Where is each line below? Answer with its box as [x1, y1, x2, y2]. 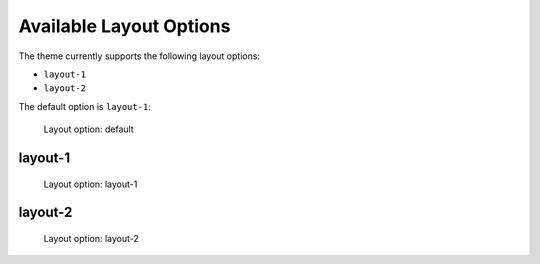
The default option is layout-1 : [18, 100, 152, 112]
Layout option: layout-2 [43, 232, 140, 244]
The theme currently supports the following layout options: [18, 50, 260, 62]
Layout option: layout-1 [43, 178, 138, 190]
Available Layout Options [18, 15, 231, 37]
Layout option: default [43, 123, 134, 135]
